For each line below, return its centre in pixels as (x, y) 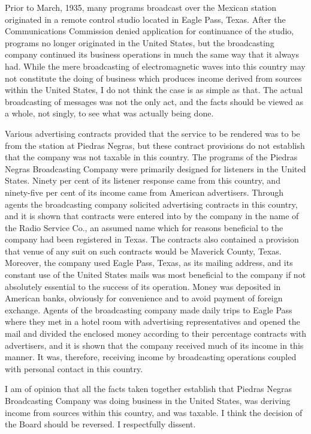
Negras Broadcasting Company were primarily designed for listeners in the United (155, 168)
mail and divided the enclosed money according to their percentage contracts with (156, 333)
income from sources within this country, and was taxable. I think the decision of (154, 412)
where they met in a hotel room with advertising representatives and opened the (153, 321)
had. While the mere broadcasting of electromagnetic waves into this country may (155, 66)
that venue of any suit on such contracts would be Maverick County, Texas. (143, 251)
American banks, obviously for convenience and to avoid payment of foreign (144, 298)
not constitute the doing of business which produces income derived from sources (153, 78)
